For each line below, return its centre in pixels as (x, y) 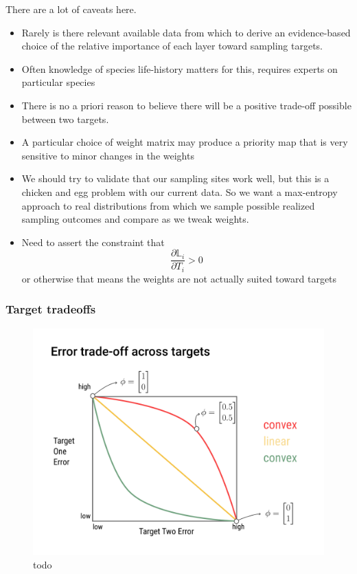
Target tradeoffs (51, 309)
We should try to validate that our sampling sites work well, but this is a (175, 178)
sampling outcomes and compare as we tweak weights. (135, 219)
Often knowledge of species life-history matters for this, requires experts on (180, 68)
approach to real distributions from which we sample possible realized (168, 205)
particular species (58, 82)
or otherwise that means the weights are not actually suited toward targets (179, 278)
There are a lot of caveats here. (71, 9)
